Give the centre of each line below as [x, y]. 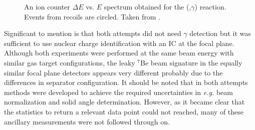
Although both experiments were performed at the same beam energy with [119, 53]
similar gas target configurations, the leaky [70, 62]
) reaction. [210, 6]
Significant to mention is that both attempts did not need [93, 33]
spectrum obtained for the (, [148, 6]
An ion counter [47, 6]
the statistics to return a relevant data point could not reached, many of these [124, 111]
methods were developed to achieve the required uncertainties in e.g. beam [118, 92]
